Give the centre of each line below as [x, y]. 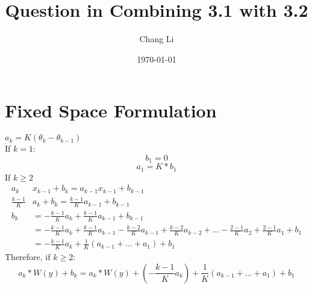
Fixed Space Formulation [111, 110]
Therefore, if [28, 257]
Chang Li [157, 39]
